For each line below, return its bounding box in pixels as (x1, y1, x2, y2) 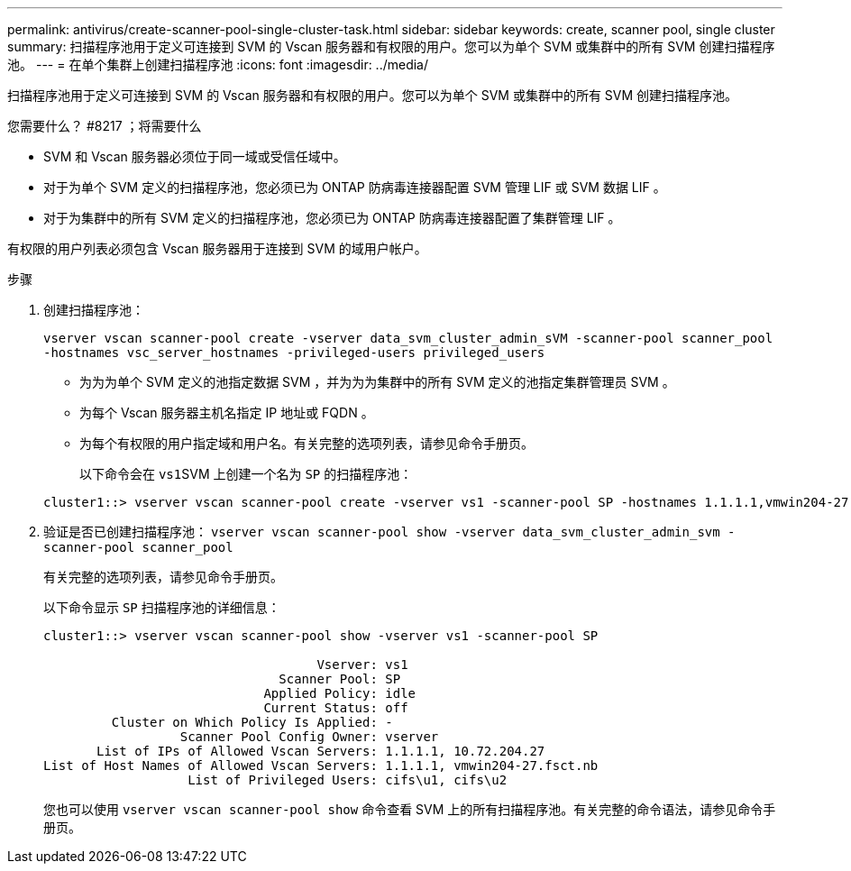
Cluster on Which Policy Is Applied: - (111, 715, 393, 729)
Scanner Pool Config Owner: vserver (179, 729, 439, 744)
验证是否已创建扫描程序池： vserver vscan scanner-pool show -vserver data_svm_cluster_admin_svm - (43, 524, 736, 539)
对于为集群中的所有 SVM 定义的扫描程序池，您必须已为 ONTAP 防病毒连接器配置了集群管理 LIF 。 (43, 210, 621, 225)
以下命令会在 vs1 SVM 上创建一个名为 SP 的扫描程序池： (79, 466, 413, 481)
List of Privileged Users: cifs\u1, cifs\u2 (188, 773, 508, 787)
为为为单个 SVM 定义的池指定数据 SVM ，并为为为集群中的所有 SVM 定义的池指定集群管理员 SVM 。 (79, 374, 675, 390)
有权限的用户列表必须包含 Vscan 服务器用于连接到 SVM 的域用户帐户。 (7, 241, 427, 256)
